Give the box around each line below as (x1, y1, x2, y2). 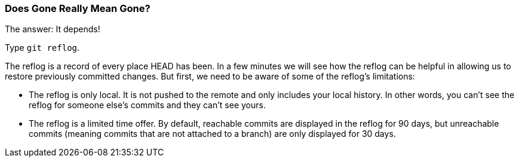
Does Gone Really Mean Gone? (5, 2, 151, 14)
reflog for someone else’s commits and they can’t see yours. (29, 100, 266, 111)
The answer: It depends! (5, 24, 100, 35)
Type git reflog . (5, 42, 80, 53)
